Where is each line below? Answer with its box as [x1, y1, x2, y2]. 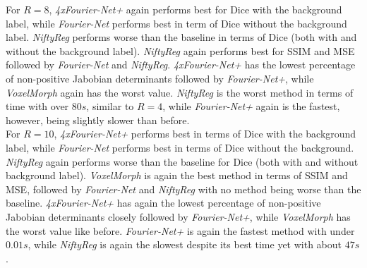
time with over [6, 99, 69, 114]
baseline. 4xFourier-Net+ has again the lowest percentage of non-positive [6, 195, 321, 210]
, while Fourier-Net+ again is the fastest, [162, 99, 340, 114]
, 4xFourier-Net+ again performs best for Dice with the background [49, 2, 342, 16]
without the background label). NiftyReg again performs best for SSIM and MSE [6, 43, 355, 58]
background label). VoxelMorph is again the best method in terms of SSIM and [6, 168, 348, 183]
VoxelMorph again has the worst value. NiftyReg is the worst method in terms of [6, 85, 354, 99]
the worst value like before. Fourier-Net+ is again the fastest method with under [6, 223, 355, 238]
